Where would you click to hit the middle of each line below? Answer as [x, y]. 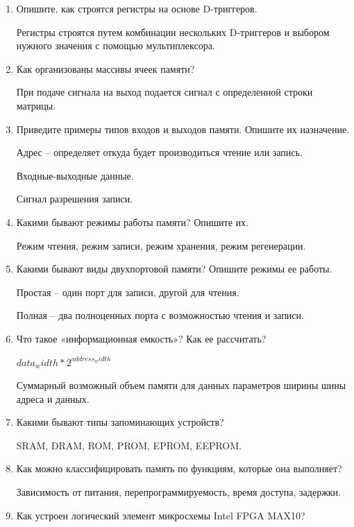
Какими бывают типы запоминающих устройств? [120, 422]
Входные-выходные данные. [75, 175]
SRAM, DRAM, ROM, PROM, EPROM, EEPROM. [129, 445]
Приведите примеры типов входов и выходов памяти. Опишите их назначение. [183, 129]
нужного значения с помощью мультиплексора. [116, 45]
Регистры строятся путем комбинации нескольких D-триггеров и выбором [173, 32]
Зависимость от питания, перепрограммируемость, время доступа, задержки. [178, 492]
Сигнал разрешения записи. [75, 199]
